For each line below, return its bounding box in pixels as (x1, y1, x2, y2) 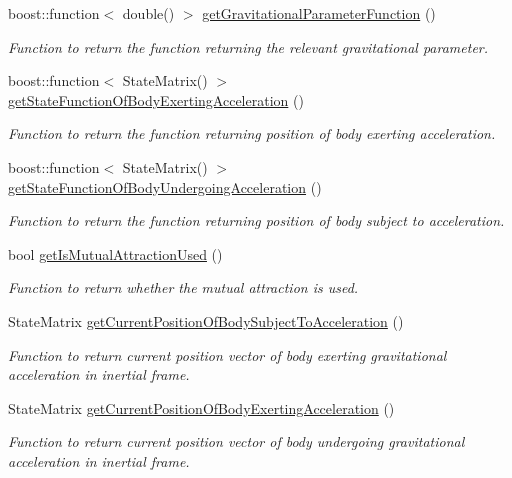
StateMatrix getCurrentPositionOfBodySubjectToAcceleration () (8, 310, 404, 331)
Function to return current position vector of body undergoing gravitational (8, 431, 465, 452)
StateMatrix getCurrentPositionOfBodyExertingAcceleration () (8, 397, 395, 418)
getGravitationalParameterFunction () (202, 3, 436, 23)
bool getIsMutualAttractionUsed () (8, 243, 223, 264)
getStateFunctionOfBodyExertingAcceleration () (8, 89, 304, 110)
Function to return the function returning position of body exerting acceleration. (8, 123, 496, 144)
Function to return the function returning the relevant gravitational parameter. (8, 36, 489, 57)
